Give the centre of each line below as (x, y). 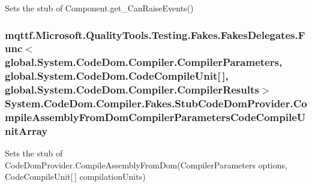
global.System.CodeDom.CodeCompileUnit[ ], (117, 76)
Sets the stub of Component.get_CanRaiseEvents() (99, 8)
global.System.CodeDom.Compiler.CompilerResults (132, 90)
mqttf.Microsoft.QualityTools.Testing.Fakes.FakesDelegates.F (155, 34)
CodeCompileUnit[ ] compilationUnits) (75, 177)
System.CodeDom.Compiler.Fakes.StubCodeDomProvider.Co (156, 103)
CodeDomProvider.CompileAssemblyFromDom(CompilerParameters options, (146, 165)
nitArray (26, 130)
